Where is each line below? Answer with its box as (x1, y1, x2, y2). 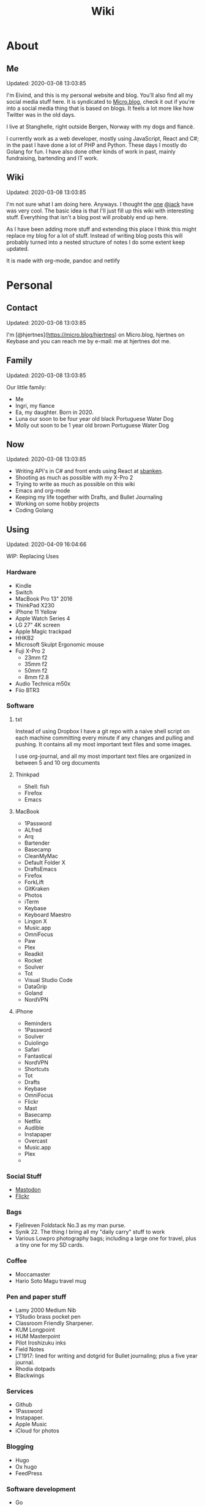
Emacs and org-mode (15, 487, 70, 494)
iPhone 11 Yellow (15, 608, 57, 615)
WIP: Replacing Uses (6, 553, 59, 560)
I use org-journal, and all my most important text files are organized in (15, 752, 192, 760)
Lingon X (24, 917, 47, 925)
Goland (24, 989, 43, 996)
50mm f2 (24, 666, 48, 674)
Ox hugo (15, 1463, 37, 1470)
